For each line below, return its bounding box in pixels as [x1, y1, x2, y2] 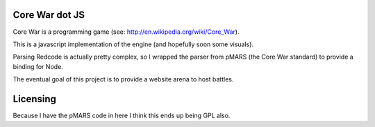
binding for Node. [12, 62, 64, 70]
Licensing [12, 93, 57, 105]
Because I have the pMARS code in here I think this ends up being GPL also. [12, 111, 231, 119]
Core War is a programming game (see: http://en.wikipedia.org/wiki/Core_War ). [12, 28, 240, 36]
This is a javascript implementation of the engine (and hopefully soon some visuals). [12, 40, 253, 48]
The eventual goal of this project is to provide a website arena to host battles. [12, 75, 234, 84]
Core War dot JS [12, 9, 85, 21]
